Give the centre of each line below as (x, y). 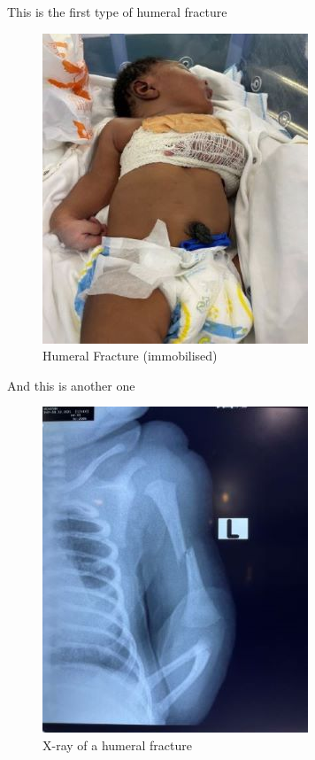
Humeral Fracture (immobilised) (130, 356)
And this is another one (71, 385)
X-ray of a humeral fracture (117, 744)
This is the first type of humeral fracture (117, 12)
